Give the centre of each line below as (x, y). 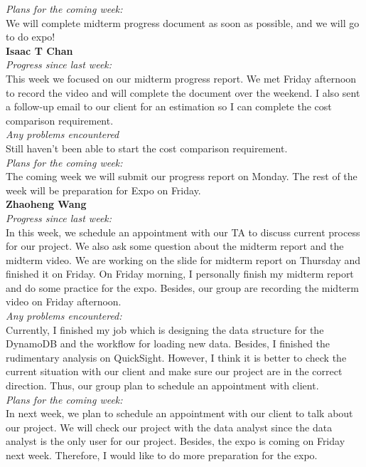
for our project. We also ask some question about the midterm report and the (175, 246)
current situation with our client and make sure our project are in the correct (174, 371)
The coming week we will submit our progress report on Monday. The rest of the (182, 176)
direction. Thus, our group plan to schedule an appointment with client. (162, 385)
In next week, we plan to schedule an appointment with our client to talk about (179, 413)
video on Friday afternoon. (64, 301)
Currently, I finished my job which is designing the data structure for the (165, 329)
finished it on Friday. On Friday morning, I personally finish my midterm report (180, 274)
